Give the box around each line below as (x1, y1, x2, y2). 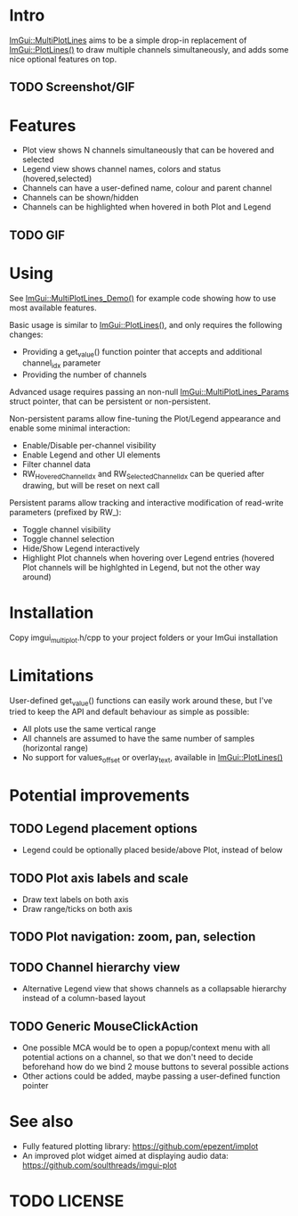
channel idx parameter (21, 357, 101, 371)
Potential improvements (9, 785, 190, 806)
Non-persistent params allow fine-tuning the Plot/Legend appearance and (9, 414, 281, 424)
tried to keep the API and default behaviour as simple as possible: (9, 706, 250, 718)
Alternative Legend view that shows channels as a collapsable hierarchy (21, 983, 287, 994)
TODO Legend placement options (9, 821, 197, 836)
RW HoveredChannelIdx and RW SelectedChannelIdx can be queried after (21, 469, 265, 481)
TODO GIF (9, 227, 65, 242)
